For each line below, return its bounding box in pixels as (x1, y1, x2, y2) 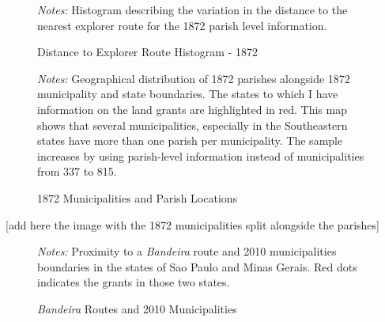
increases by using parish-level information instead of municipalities (37, 147, 364, 164)
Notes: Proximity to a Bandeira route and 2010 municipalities (37, 243, 337, 259)
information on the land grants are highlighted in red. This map (37, 100, 347, 117)
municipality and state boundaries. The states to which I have (37, 85, 338, 102)
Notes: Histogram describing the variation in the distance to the (37, 2, 348, 17)
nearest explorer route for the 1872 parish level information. (37, 17, 327, 33)
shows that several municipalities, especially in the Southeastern (37, 116, 348, 133)
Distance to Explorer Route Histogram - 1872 (37, 44, 258, 60)
